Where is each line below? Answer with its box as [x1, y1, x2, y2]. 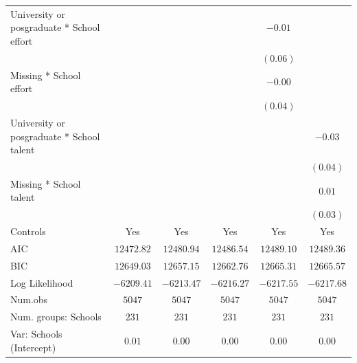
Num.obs [10, 292, 48, 307]
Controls [10, 224, 46, 239]
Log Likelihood [10, 275, 73, 289]
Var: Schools [10, 327, 62, 341]
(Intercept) [10, 340, 56, 354]
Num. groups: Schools [10, 309, 102, 324]
